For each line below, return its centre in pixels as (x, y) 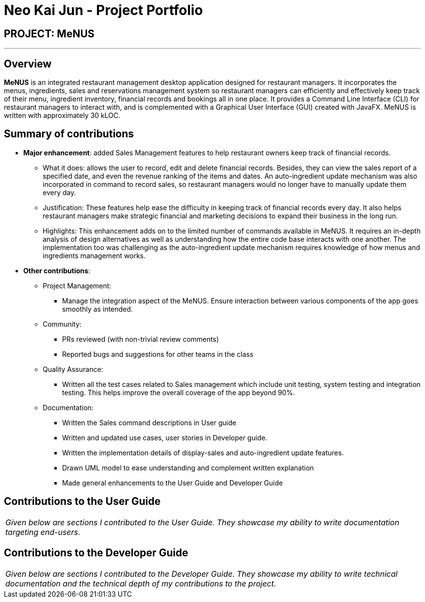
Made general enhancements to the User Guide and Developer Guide (172, 483)
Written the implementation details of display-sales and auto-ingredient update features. (203, 452)
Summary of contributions (69, 134)
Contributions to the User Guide (82, 502)
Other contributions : (57, 270)
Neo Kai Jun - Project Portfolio (104, 10)
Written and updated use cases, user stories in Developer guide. (165, 437)
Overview (28, 64)
